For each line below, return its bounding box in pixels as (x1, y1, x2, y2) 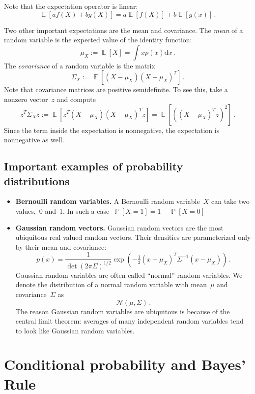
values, (15, 205, 36, 216)
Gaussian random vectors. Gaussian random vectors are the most (15, 222, 224, 232)
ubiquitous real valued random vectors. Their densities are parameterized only (15, 232, 251, 242)
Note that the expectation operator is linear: (4, 1, 138, 11)
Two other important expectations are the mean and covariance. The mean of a (4, 25, 243, 35)
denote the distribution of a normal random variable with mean (15, 279, 207, 290)
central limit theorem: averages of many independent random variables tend (15, 316, 244, 326)
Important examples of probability (4, 159, 183, 174)
